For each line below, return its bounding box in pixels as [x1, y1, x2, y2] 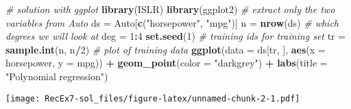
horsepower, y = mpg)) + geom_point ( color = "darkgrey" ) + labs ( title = [5, 56, 328, 70]
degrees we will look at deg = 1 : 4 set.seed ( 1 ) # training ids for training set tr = [5, 29, 346, 43]
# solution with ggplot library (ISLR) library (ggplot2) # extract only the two [5, 2, 335, 16]
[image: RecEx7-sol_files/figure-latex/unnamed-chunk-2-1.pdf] [5, 93, 300, 104]
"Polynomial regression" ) [5, 69, 108, 83]
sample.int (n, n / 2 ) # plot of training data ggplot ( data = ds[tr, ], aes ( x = [5, 42, 326, 56]
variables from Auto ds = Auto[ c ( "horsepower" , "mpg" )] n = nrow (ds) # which [5, 15, 339, 29]
